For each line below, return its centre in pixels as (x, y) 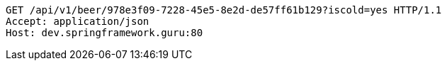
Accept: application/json (78, 21)
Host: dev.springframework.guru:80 (104, 33)
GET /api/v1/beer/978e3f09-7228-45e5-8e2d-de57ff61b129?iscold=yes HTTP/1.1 (224, 10)
